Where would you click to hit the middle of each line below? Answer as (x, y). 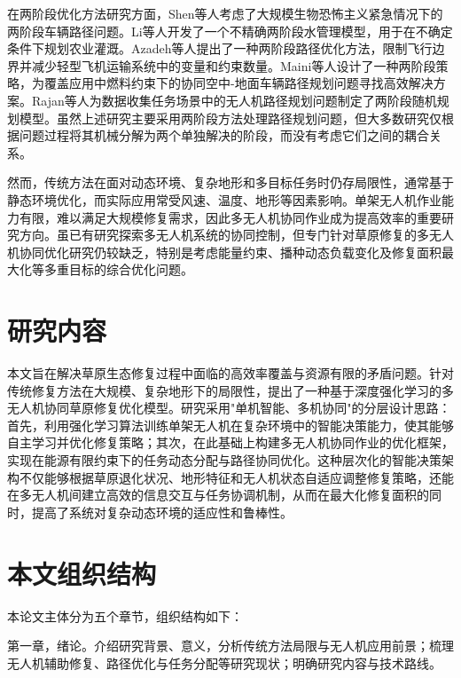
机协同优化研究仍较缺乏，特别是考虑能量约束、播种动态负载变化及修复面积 (224, 252)
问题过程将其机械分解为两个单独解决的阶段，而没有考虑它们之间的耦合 (224, 135)
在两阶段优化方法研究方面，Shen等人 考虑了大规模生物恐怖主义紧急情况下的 (225, 13)
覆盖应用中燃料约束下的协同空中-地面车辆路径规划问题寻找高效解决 (238, 83)
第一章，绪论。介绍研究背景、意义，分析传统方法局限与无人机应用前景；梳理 (230, 646)
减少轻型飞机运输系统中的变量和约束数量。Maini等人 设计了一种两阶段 (234, 65)
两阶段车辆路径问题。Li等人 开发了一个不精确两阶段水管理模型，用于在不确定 (230, 31)
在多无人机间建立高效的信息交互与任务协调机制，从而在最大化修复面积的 (218, 495)
